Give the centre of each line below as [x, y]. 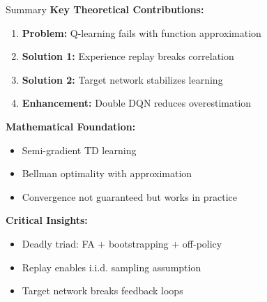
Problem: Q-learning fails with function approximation [142, 32]
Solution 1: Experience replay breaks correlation [128, 56]
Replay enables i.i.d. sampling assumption [112, 267]
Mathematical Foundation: [71, 126]
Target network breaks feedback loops [102, 290]
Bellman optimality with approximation [107, 173]
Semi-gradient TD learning [79, 150]
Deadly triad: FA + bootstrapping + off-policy [122, 243]
